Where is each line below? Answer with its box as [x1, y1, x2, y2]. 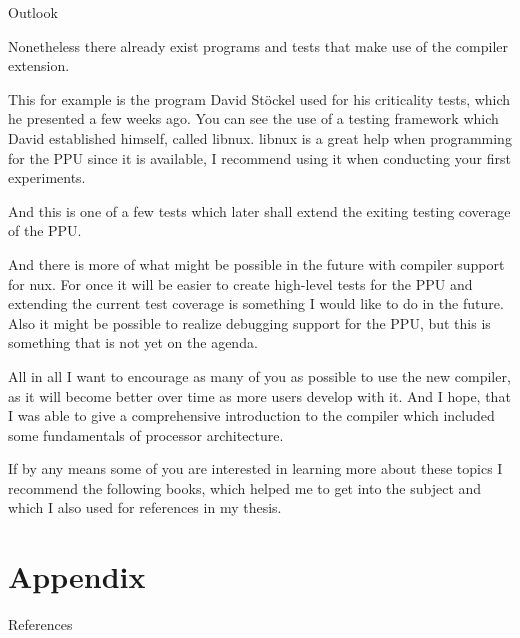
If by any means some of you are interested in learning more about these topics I [8, 458, 503, 479]
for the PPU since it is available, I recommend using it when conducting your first [8, 147, 511, 168]
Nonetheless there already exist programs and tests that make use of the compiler [8, 35, 509, 56]
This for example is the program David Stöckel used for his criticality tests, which [8, 88, 511, 109]
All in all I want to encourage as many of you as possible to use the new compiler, [8, 365, 511, 386]
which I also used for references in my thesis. [8, 497, 282, 518]
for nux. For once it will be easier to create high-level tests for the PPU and [8, 273, 473, 294]
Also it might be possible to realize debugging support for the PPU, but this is [8, 312, 491, 333]
